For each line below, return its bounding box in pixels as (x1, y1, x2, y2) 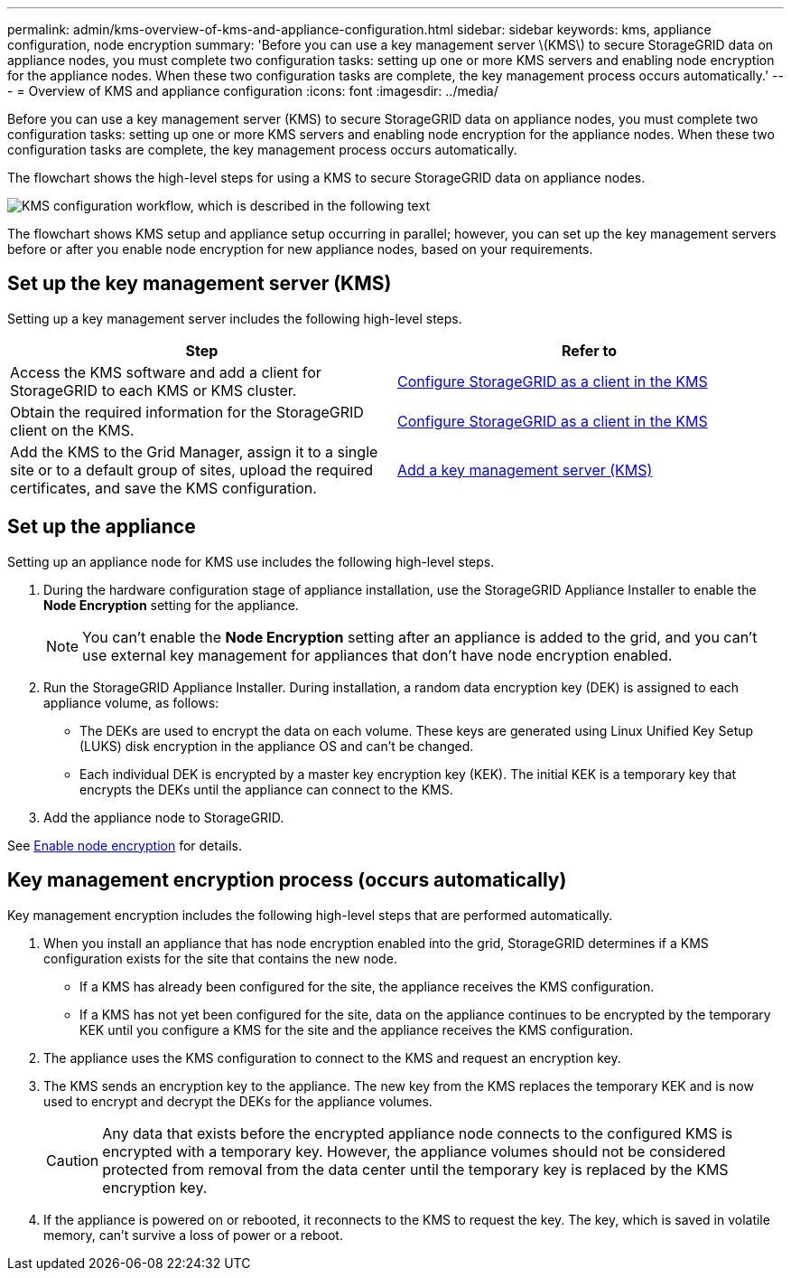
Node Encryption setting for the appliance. (43, 597, 299, 613)
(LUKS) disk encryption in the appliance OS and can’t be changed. (79, 738, 474, 754)
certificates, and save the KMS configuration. (10, 478, 317, 497)
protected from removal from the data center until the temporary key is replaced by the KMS (102, 1160, 729, 1179)
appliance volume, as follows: (43, 694, 219, 710)
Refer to (561, 341, 618, 360)
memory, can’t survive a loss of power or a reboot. (43, 1226, 343, 1243)
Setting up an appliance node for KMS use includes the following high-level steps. (7, 553, 495, 569)
